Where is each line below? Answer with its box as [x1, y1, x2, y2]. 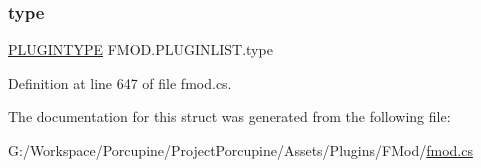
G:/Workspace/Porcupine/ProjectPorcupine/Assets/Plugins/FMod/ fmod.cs [8, 140, 473, 160]
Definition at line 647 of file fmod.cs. [8, 72, 232, 93]
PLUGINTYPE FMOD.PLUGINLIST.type [8, 39, 273, 60]
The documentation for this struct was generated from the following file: [8, 106, 451, 127]
